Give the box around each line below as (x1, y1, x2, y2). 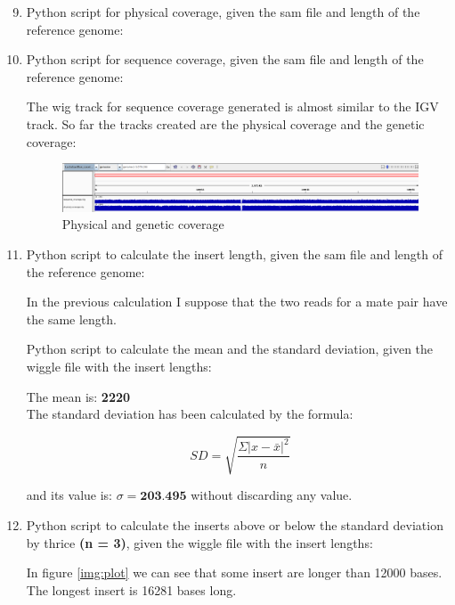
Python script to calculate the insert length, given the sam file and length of (26, 245, 443, 264)
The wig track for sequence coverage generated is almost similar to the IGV (26, 97, 439, 116)
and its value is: (26, 486, 113, 504)
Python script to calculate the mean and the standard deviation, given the (26, 339, 434, 358)
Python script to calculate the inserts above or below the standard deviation (26, 515, 443, 534)
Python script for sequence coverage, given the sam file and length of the (26, 50, 424, 69)
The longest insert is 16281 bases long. (26, 580, 237, 599)
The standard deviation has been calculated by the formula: (26, 405, 353, 423)
